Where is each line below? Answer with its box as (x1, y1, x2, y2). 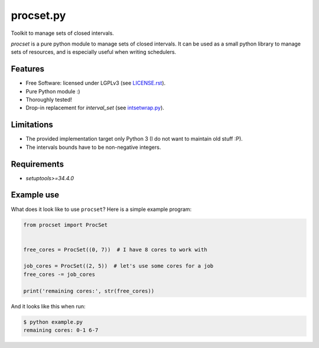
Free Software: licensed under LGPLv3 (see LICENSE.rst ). (25, 80, 166, 87)
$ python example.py (23, 318, 83, 325)
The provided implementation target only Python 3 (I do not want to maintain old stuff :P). (25, 135, 243, 142)
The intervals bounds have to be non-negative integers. (25, 144, 161, 151)
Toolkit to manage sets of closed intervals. (11, 30, 115, 37)
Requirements (11, 159, 64, 169)
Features (11, 64, 44, 74)
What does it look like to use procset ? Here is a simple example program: (11, 206, 192, 213)
